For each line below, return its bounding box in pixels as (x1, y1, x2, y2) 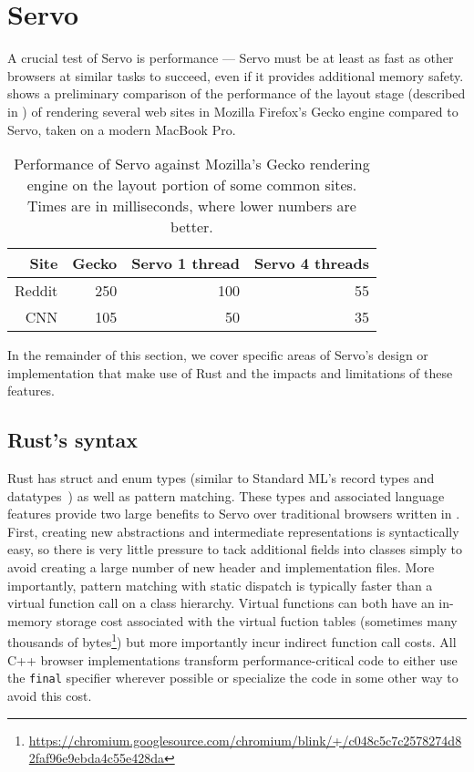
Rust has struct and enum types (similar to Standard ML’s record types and (7, 468, 435, 488)
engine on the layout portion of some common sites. (26, 174, 357, 196)
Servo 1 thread (131, 252, 240, 274)
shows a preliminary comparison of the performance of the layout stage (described (7, 84, 466, 103)
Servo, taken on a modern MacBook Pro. (7, 119, 236, 139)
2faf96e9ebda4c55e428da (28, 748, 164, 767)
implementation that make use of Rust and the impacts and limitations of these (7, 363, 453, 382)
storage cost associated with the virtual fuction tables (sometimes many (57, 611, 458, 630)
